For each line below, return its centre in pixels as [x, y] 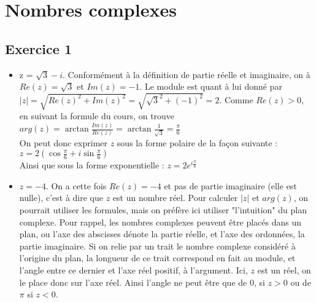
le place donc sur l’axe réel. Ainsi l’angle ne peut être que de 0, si [142, 282]
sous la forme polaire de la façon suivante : [197, 142]
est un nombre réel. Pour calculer [175, 198]
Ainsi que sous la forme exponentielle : [92, 165]
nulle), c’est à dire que [61, 198]
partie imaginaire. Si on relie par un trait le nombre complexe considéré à [157, 246]
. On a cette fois [76, 185]
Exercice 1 [38, 48]
